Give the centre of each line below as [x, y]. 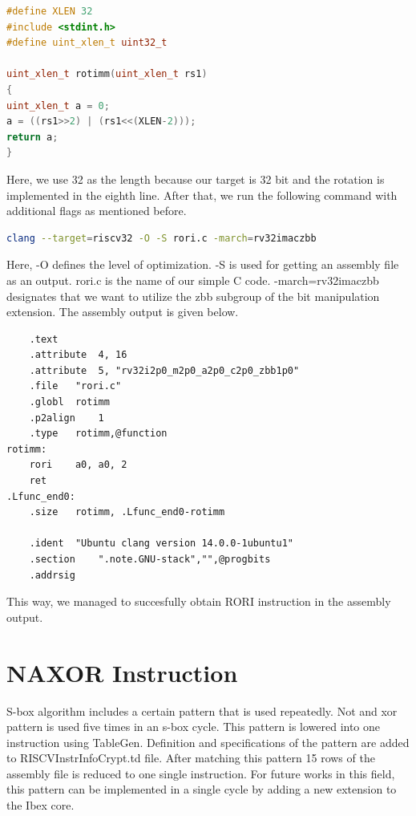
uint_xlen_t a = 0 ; [58, 106]
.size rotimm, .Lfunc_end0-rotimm [127, 512]
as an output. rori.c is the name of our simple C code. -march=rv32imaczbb [193, 280]
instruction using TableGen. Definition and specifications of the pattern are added [208, 742]
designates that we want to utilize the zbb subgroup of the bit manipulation [193, 296]
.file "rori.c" [75, 386]
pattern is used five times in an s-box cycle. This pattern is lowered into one [194, 727]
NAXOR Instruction [122, 672]
